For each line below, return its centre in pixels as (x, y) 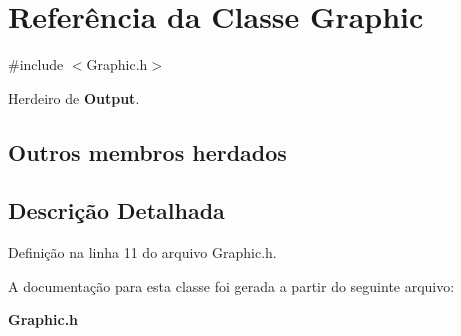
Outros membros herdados (147, 151)
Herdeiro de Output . (74, 97)
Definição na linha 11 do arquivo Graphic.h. (142, 252)
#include (36, 64)
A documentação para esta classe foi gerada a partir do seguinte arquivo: (231, 285)
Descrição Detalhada (116, 210)
